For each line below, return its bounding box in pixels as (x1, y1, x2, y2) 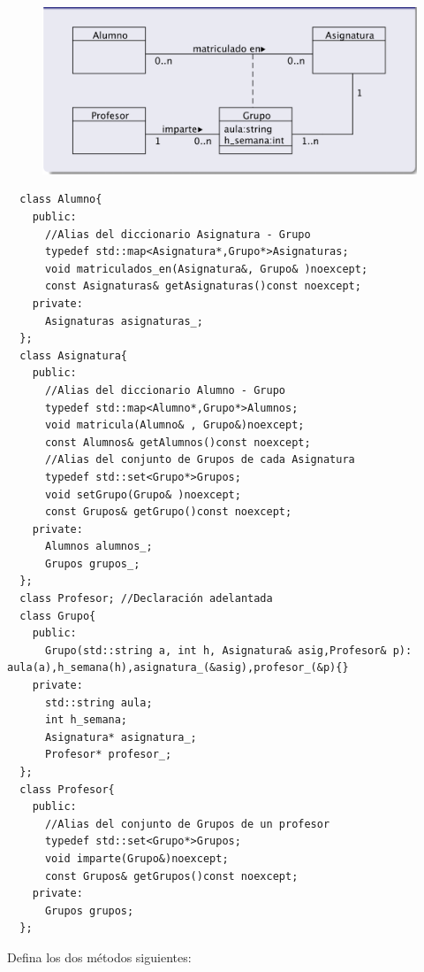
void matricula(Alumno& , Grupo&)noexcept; (44, 419, 305, 432)
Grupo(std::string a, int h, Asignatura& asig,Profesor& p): (44, 644, 413, 657)
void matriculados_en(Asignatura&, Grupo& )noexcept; (44, 262, 368, 275)
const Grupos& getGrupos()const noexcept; (44, 869, 299, 883)
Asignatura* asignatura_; (44, 730, 197, 744)
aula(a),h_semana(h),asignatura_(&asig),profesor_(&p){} (7, 661, 349, 675)
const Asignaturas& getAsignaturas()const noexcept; (44, 280, 361, 293)
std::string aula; (44, 696, 153, 709)
